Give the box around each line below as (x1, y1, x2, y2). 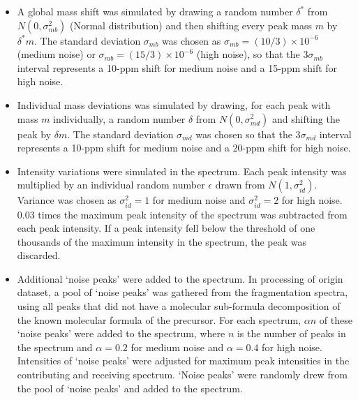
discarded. (17, 248, 61, 262)
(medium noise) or (17, 47, 96, 61)
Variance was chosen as (17, 193, 117, 207)
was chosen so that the (195, 126, 292, 141)
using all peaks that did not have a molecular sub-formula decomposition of (17, 299, 341, 313)
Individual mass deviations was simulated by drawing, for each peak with (17, 97, 331, 112)
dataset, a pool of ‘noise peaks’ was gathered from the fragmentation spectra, (17, 285, 348, 299)
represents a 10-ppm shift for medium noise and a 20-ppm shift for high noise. (17, 140, 351, 155)
